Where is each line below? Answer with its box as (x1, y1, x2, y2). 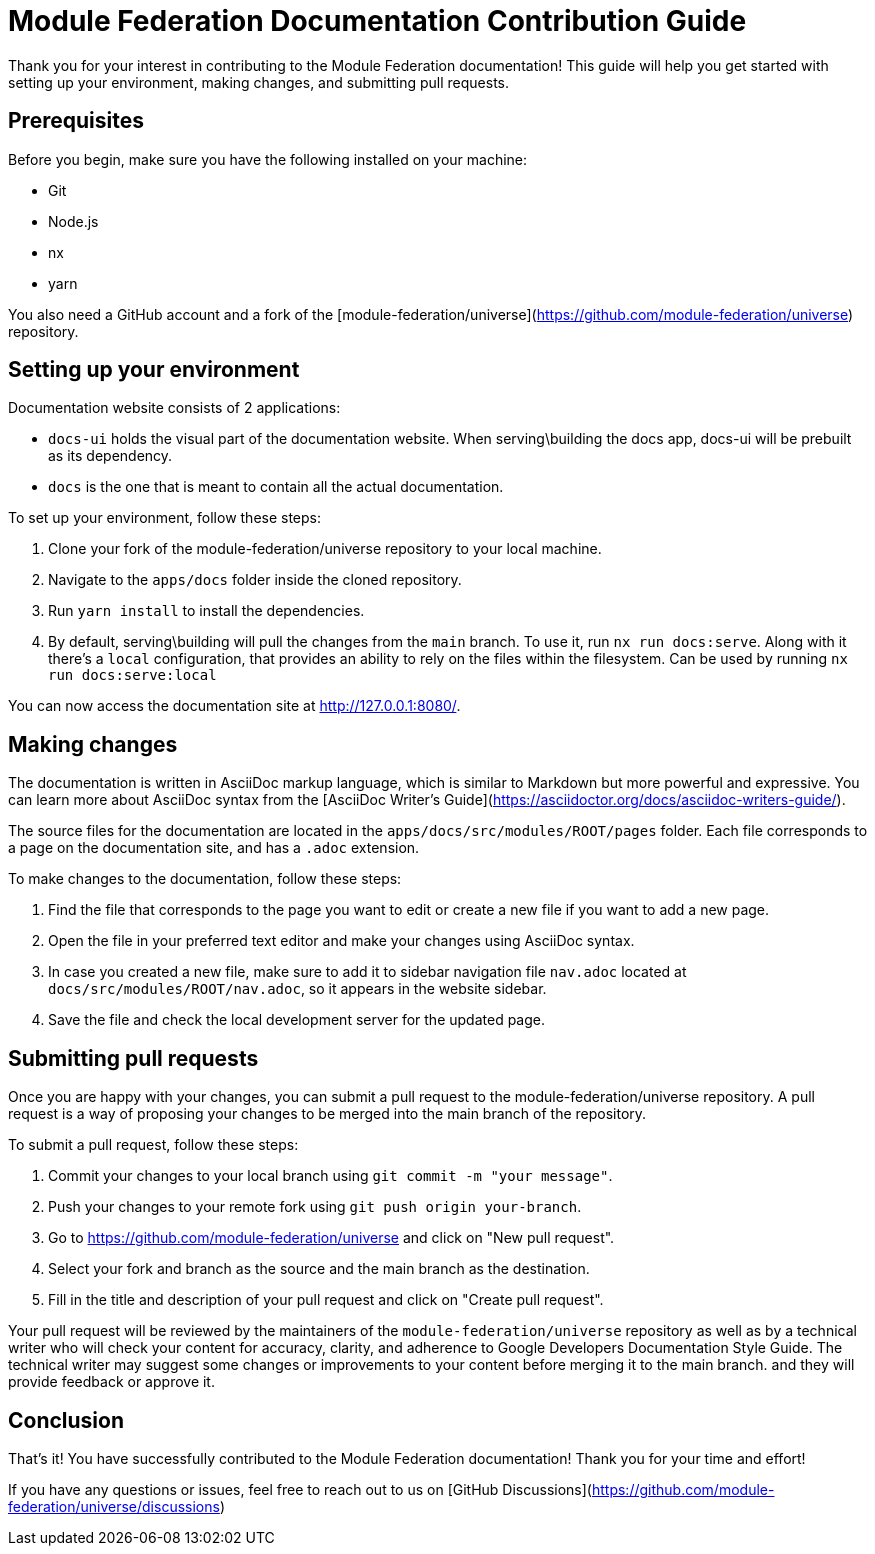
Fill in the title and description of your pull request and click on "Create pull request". (48, 1291, 604, 1309)
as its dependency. (48, 447, 173, 465)
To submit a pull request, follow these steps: (8, 1136, 299, 1154)
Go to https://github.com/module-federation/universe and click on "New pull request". (48, 1229, 615, 1247)
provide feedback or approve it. (8, 1373, 215, 1391)
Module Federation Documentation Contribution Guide (8, 4, 747, 38)
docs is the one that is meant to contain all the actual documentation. (48, 478, 504, 496)
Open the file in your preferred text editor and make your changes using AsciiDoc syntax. (48, 932, 635, 950)
